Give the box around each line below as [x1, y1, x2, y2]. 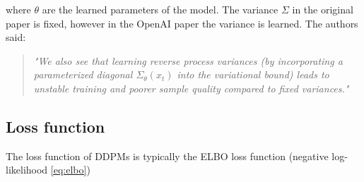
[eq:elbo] [50, 162, 87, 177]
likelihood [6, 162, 48, 177]
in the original [292, 2, 353, 16]
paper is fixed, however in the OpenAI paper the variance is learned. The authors [6, 16, 358, 30]
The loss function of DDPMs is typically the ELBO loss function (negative [6, 148, 329, 163]
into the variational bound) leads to [177, 67, 329, 82]
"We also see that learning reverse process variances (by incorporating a [33, 53, 343, 68]
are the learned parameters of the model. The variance [42, 2, 278, 16]
